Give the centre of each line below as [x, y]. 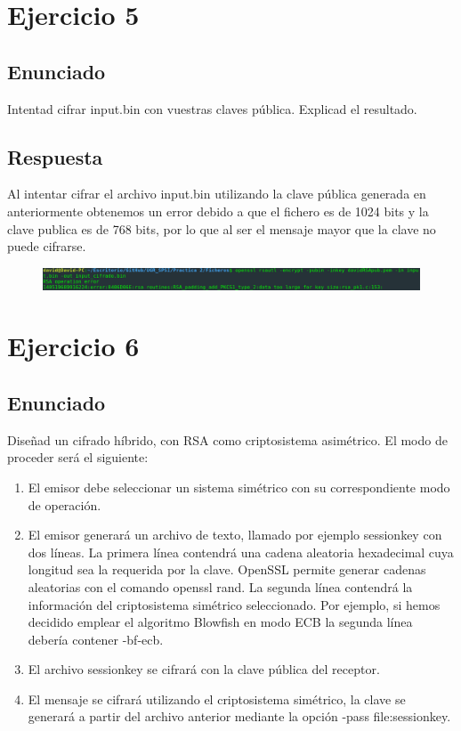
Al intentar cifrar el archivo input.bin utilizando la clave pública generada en [217, 194]
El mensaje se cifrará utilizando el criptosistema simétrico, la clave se [217, 699]
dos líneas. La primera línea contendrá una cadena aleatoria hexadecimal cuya [241, 552]
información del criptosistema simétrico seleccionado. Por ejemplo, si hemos [234, 604]
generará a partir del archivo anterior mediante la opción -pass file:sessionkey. [239, 716]
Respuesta [55, 156]
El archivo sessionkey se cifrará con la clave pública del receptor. [204, 669]
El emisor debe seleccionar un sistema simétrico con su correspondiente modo [239, 487]
